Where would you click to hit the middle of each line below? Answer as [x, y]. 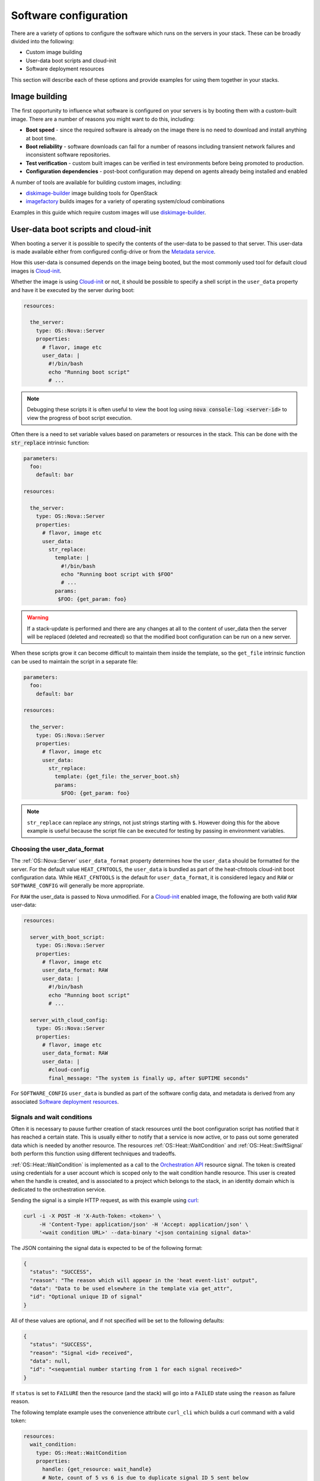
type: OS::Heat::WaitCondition [81, 1453]
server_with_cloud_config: [69, 1020]
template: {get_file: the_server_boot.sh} [117, 777]
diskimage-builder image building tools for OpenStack [92, 193]
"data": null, [50, 1361]
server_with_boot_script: [67, 937]
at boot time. [41, 138]
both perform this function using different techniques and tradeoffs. [94, 1154]
